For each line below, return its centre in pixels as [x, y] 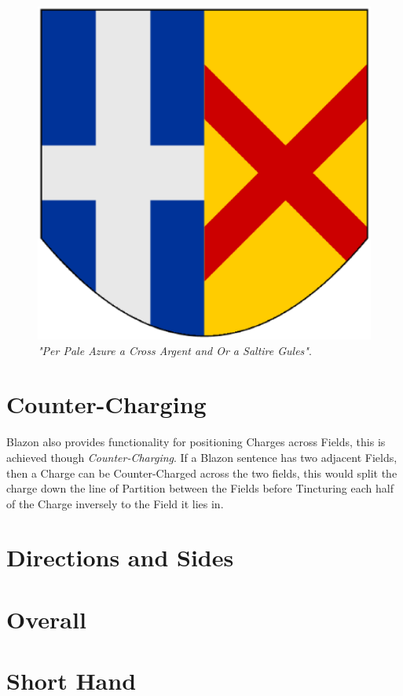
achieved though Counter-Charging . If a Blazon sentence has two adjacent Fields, [202, 457]
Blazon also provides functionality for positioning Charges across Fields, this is [196, 442]
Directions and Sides [120, 557]
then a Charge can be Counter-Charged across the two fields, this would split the [202, 473]
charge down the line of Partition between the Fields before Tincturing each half [200, 488]
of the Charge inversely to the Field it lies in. [115, 503]
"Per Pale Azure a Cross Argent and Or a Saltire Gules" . [175, 350]
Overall [46, 619]
